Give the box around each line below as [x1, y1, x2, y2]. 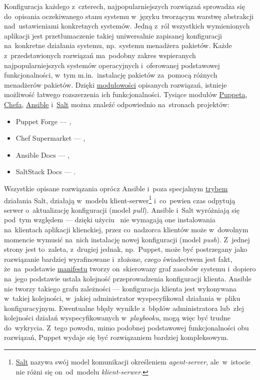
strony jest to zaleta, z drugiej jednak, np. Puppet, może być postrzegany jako [4, 244, 247, 254]
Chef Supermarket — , [15, 133, 85, 143]
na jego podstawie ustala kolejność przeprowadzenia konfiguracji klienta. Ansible [4, 273, 251, 283]
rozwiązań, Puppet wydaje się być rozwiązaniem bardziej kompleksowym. [4, 332, 229, 342]
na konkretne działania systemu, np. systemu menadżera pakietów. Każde [4, 40, 232, 51]
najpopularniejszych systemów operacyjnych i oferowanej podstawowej [4, 60, 220, 70]
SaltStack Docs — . [15, 166, 76, 177]
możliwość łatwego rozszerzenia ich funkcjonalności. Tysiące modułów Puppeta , [4, 89, 247, 100]
